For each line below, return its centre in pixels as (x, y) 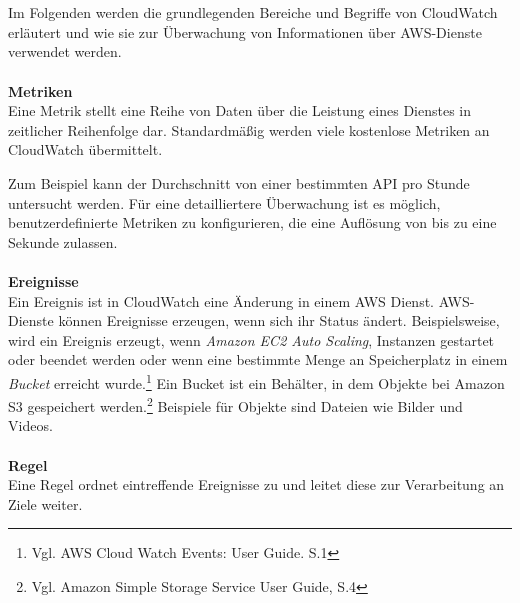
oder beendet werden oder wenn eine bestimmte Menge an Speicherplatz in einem (258, 359)
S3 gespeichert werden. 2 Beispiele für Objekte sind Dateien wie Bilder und (235, 404)
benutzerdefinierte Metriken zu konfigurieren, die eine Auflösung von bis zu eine (252, 222)
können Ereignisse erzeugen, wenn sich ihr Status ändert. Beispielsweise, (279, 320)
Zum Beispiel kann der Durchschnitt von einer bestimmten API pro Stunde (239, 182)
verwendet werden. (65, 51)
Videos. (30, 425)
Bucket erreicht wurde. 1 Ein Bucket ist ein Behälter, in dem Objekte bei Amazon (256, 381)
